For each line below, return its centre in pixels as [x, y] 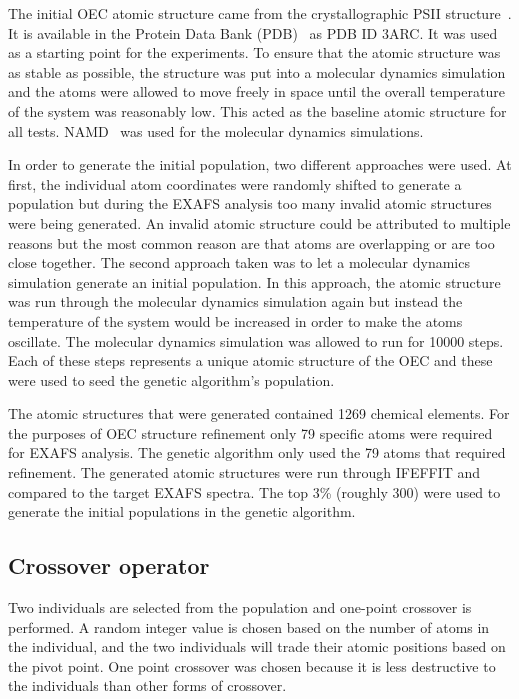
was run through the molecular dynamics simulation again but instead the [235, 301]
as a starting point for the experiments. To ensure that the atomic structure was [254, 52]
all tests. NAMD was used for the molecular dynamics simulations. [216, 130]
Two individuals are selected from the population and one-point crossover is [240, 607]
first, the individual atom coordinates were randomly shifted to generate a [235, 183]
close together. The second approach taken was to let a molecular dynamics [239, 262]
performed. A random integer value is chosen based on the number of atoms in [249, 626]
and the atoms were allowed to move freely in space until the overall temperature [256, 91]
